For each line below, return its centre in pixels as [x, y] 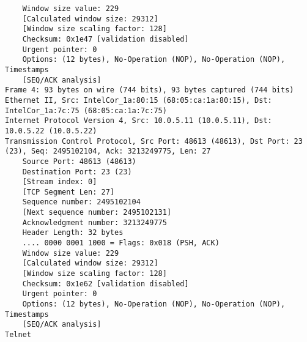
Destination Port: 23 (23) [77, 172]
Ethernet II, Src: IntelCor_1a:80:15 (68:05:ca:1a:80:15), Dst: [139, 100]
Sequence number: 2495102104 [81, 202]
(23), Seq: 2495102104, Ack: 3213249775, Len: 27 [108, 151]
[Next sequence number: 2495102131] [97, 213]
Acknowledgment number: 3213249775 [94, 222]
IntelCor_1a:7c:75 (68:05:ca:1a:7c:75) [86, 110]
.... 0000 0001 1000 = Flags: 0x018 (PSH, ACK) [121, 243]
